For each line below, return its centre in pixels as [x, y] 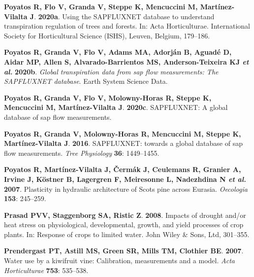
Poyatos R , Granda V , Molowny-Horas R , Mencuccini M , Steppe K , [123, 133]
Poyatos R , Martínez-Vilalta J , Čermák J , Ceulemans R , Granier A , [123, 169]
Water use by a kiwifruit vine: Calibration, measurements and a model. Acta [119, 260]
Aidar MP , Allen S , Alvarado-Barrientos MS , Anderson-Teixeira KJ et [127, 61]
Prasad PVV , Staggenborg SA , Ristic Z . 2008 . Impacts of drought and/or [125, 215]
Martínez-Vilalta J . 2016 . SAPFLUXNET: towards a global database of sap [123, 143]
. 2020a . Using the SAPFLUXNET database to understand [124, 16]
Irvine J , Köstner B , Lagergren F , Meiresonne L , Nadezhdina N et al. [125, 179]
